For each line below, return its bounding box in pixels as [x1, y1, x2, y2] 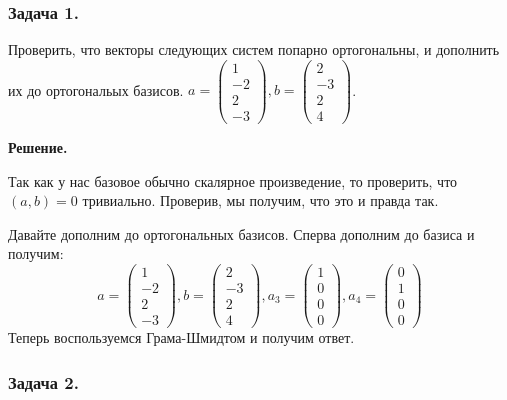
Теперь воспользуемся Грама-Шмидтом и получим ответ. [8, 327, 355, 348]
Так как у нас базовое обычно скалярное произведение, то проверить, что [8, 170, 458, 191]
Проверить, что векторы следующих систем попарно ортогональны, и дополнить [8, 39, 500, 60]
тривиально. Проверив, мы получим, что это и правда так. [82, 190, 439, 211]
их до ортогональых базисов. [8, 79, 184, 100]
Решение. [8, 137, 68, 157]
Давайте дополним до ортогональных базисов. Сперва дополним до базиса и [8, 223, 475, 244]
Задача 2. [8, 369, 79, 394]
